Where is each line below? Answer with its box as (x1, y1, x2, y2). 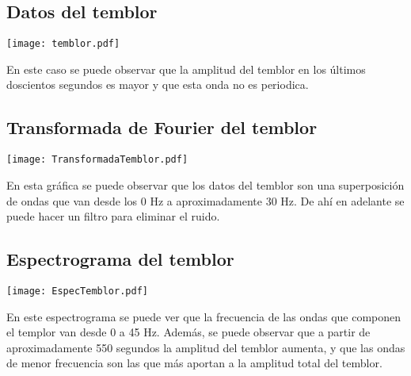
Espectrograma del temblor (6, 247, 234, 271)
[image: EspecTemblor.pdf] (6, 285, 148, 297)
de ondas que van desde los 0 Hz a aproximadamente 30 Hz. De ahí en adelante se (6, 192, 405, 209)
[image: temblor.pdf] (6, 38, 120, 50)
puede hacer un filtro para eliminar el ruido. (6, 208, 220, 224)
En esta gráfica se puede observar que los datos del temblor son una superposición (6, 176, 405, 193)
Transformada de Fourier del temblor (6, 115, 318, 140)
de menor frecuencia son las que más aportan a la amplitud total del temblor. (6, 355, 382, 371)
